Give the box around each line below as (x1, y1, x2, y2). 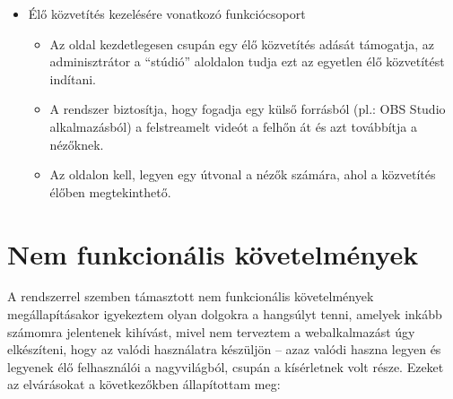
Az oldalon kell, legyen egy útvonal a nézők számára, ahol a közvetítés (49, 165, 436, 184)
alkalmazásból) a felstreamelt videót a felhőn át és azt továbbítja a (49, 117, 417, 135)
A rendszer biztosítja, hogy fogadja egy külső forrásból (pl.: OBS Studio (49, 100, 446, 118)
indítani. (49, 69, 96, 88)
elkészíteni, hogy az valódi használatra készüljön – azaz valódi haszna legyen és (7, 340, 441, 359)
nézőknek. (49, 134, 104, 153)
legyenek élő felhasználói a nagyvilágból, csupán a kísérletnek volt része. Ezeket (7, 357, 444, 376)
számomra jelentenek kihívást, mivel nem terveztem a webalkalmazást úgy (7, 322, 415, 341)
